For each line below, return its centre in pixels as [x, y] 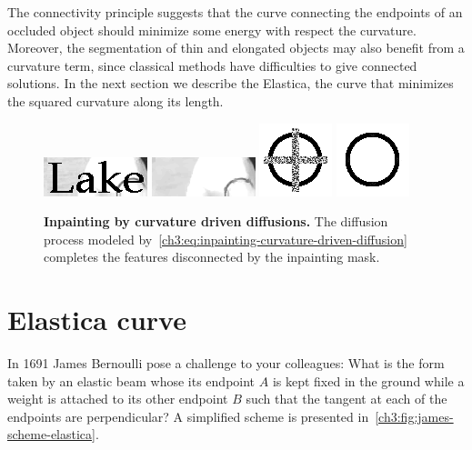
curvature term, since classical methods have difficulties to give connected [212, 65]
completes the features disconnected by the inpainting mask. [212, 257]
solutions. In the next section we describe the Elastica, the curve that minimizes [231, 83]
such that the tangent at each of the [346, 399]
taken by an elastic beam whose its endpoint [131, 380]
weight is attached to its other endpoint [118, 399]
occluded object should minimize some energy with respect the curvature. [212, 30]
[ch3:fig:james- [414, 416]
